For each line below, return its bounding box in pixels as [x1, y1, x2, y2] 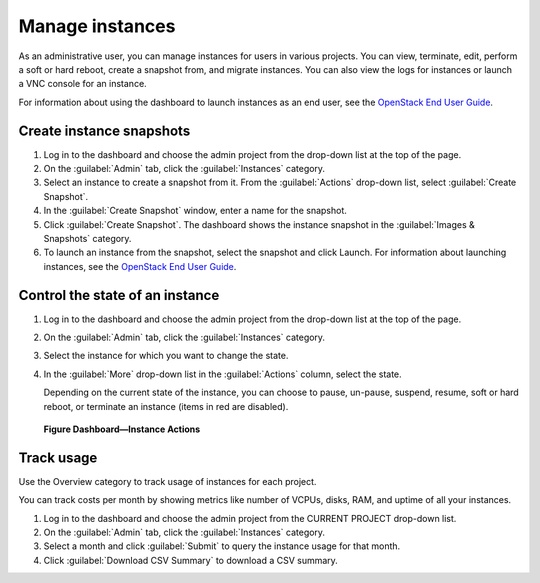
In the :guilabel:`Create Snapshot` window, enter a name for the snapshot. [43, 205, 347, 217]
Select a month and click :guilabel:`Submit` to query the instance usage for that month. [43, 540, 401, 552]
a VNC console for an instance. [18, 78, 147, 90]
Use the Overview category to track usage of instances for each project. [18, 475, 317, 487]
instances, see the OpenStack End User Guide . [43, 260, 237, 272]
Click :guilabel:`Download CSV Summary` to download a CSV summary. [43, 554, 339, 566]
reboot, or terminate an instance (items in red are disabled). [43, 400, 289, 412]
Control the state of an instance [18, 286, 220, 304]
